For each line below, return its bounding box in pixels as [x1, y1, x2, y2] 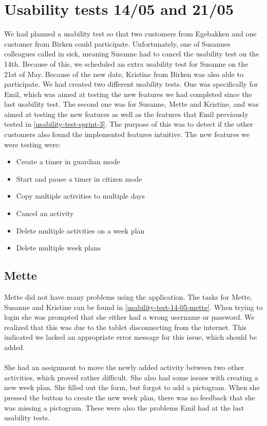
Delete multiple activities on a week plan [16, 225, 145, 236]
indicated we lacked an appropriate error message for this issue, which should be [4, 332, 257, 342]
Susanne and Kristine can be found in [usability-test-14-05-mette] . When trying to [4, 301, 263, 312]
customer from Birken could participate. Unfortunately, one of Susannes [4, 38, 231, 49]
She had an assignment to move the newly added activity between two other [4, 362, 244, 373]
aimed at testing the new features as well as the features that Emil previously [4, 108, 249, 119]
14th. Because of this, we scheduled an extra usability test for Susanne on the [4, 58, 249, 69]
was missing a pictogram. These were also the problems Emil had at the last [4, 402, 244, 413]
